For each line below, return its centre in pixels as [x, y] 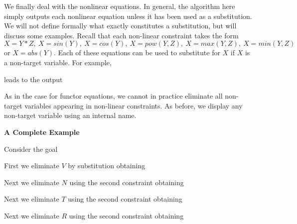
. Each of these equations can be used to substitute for [137, 53]
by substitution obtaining [107, 166]
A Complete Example [42, 132]
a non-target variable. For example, [58, 62]
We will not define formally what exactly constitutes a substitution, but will [120, 26]
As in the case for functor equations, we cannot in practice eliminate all [113, 96]
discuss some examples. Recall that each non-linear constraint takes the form [121, 35]
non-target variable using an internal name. [70, 115]
